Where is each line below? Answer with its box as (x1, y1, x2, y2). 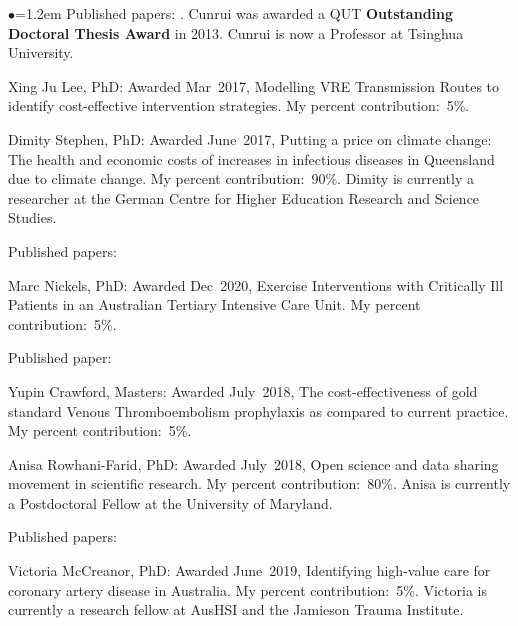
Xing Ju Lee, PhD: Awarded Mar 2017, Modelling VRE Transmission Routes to (8, 75, 500, 96)
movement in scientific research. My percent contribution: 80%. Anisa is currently (8, 473, 511, 494)
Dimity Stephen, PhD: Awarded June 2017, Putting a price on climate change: (8, 128, 492, 149)
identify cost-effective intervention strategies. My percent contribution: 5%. (8, 95, 470, 116)
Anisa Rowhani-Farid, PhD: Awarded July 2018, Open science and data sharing (8, 453, 499, 474)
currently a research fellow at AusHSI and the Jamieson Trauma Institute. (8, 599, 464, 620)
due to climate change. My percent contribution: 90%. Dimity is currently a (8, 168, 474, 189)
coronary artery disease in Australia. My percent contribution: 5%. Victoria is (8, 579, 487, 600)
